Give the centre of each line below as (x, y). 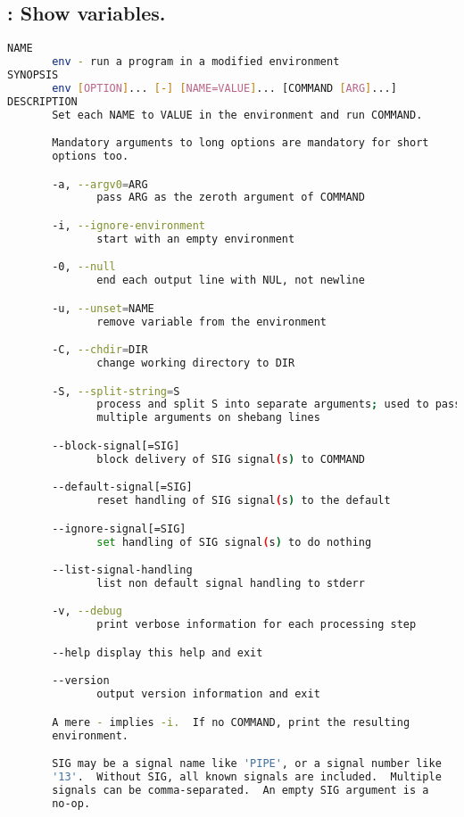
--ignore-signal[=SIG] (119, 528)
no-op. (71, 803)
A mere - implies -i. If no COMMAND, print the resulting (231, 722)
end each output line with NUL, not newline (231, 281)
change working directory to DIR (196, 363)
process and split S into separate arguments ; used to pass (279, 404)
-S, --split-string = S (116, 391)
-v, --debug (87, 611)
